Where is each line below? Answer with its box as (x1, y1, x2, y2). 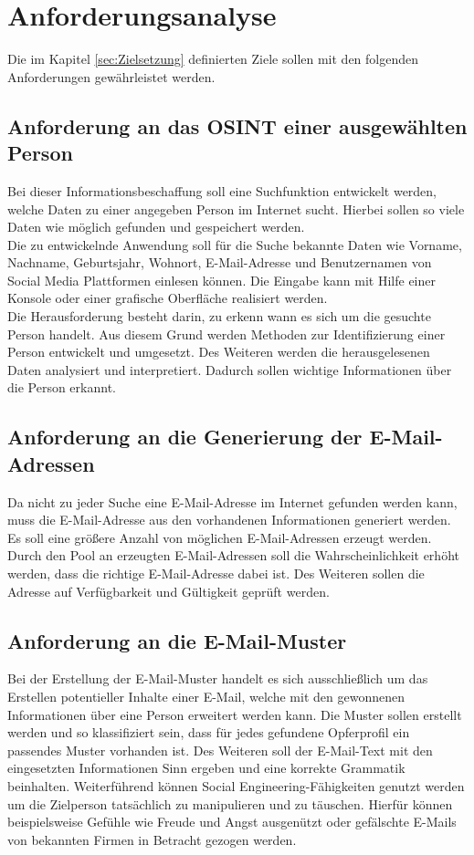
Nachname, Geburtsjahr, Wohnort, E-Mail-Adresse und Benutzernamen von (7, 253, 432, 272)
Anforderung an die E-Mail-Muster (7, 626, 347, 654)
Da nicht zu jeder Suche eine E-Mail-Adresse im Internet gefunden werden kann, (7, 492, 458, 511)
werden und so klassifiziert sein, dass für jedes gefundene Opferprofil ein (7, 723, 410, 742)
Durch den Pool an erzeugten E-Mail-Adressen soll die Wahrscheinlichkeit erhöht (7, 546, 459, 565)
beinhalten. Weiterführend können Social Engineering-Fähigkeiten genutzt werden (7, 776, 465, 795)
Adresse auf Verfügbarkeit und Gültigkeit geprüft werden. (7, 581, 330, 600)
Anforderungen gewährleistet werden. (7, 67, 216, 86)
